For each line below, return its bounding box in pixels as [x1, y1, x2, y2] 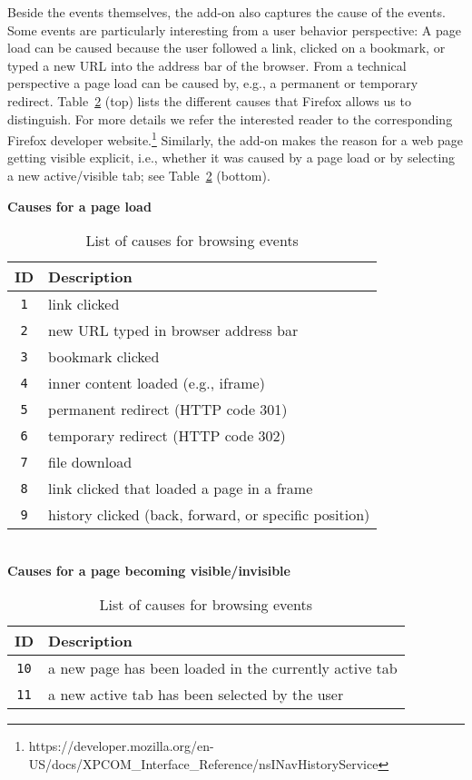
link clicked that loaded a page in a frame [48, 478, 313, 499]
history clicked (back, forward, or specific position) [48, 504, 370, 526]
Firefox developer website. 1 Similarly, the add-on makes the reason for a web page [7, 128, 463, 149]
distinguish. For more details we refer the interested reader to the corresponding [7, 109, 453, 128]
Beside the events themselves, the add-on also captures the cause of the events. [7, 3, 446, 21]
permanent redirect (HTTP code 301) [48, 399, 288, 420]
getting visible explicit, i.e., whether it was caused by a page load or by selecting [7, 148, 456, 167]
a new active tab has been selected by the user [48, 684, 344, 706]
